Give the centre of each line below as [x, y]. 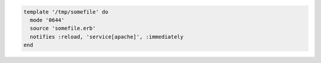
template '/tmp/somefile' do [66, 12]
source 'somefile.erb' [63, 29]
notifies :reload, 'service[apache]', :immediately [107, 37]
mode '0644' [47, 20]
